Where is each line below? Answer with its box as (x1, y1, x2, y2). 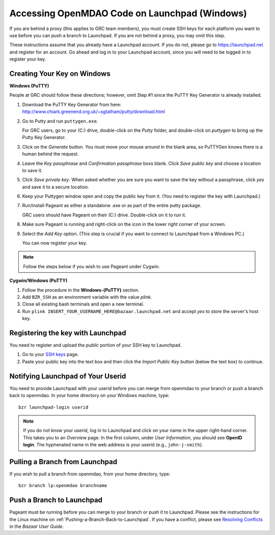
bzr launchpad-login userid (18, 404, 89, 410)
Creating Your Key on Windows (9, 69, 111, 78)
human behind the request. (22, 151, 79, 157)
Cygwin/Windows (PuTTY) (9, 277, 68, 284)
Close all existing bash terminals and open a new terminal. (22, 301, 145, 307)
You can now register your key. (22, 240, 88, 246)
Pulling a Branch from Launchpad (9, 457, 117, 466)
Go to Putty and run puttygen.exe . (22, 118, 98, 124)
